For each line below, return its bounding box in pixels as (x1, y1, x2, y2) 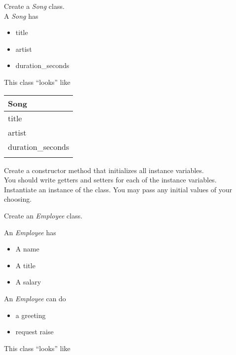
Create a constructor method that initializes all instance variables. (4, 165, 204, 175)
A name (15, 244, 39, 254)
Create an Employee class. (4, 210, 83, 220)
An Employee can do (4, 293, 66, 303)
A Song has (4, 10, 38, 21)
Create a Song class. (4, 1, 65, 11)
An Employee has (4, 227, 56, 237)
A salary (15, 277, 41, 287)
